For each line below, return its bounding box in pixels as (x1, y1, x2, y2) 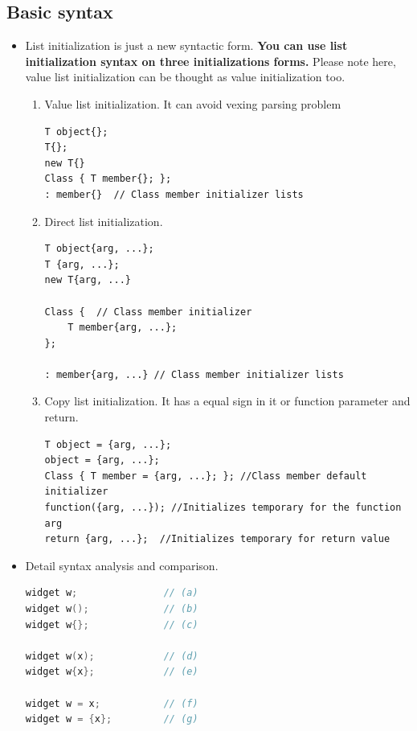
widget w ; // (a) (25, 587, 198, 599)
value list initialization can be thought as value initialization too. (25, 68, 345, 85)
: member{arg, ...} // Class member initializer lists (44, 368, 344, 380)
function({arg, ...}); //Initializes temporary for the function (44, 502, 402, 514)
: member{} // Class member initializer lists (44, 188, 304, 200)
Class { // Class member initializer (44, 306, 252, 318)
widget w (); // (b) (25, 603, 198, 615)
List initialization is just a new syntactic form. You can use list (25, 37, 348, 54)
